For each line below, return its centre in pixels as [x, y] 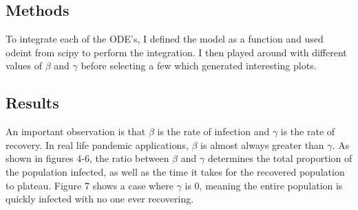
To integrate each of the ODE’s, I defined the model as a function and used [165, 39]
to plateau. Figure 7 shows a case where [89, 185]
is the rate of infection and [213, 131]
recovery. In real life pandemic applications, [97, 144]
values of [24, 66]
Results [32, 103]
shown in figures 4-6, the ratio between [87, 158]
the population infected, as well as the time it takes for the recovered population [175, 171]
